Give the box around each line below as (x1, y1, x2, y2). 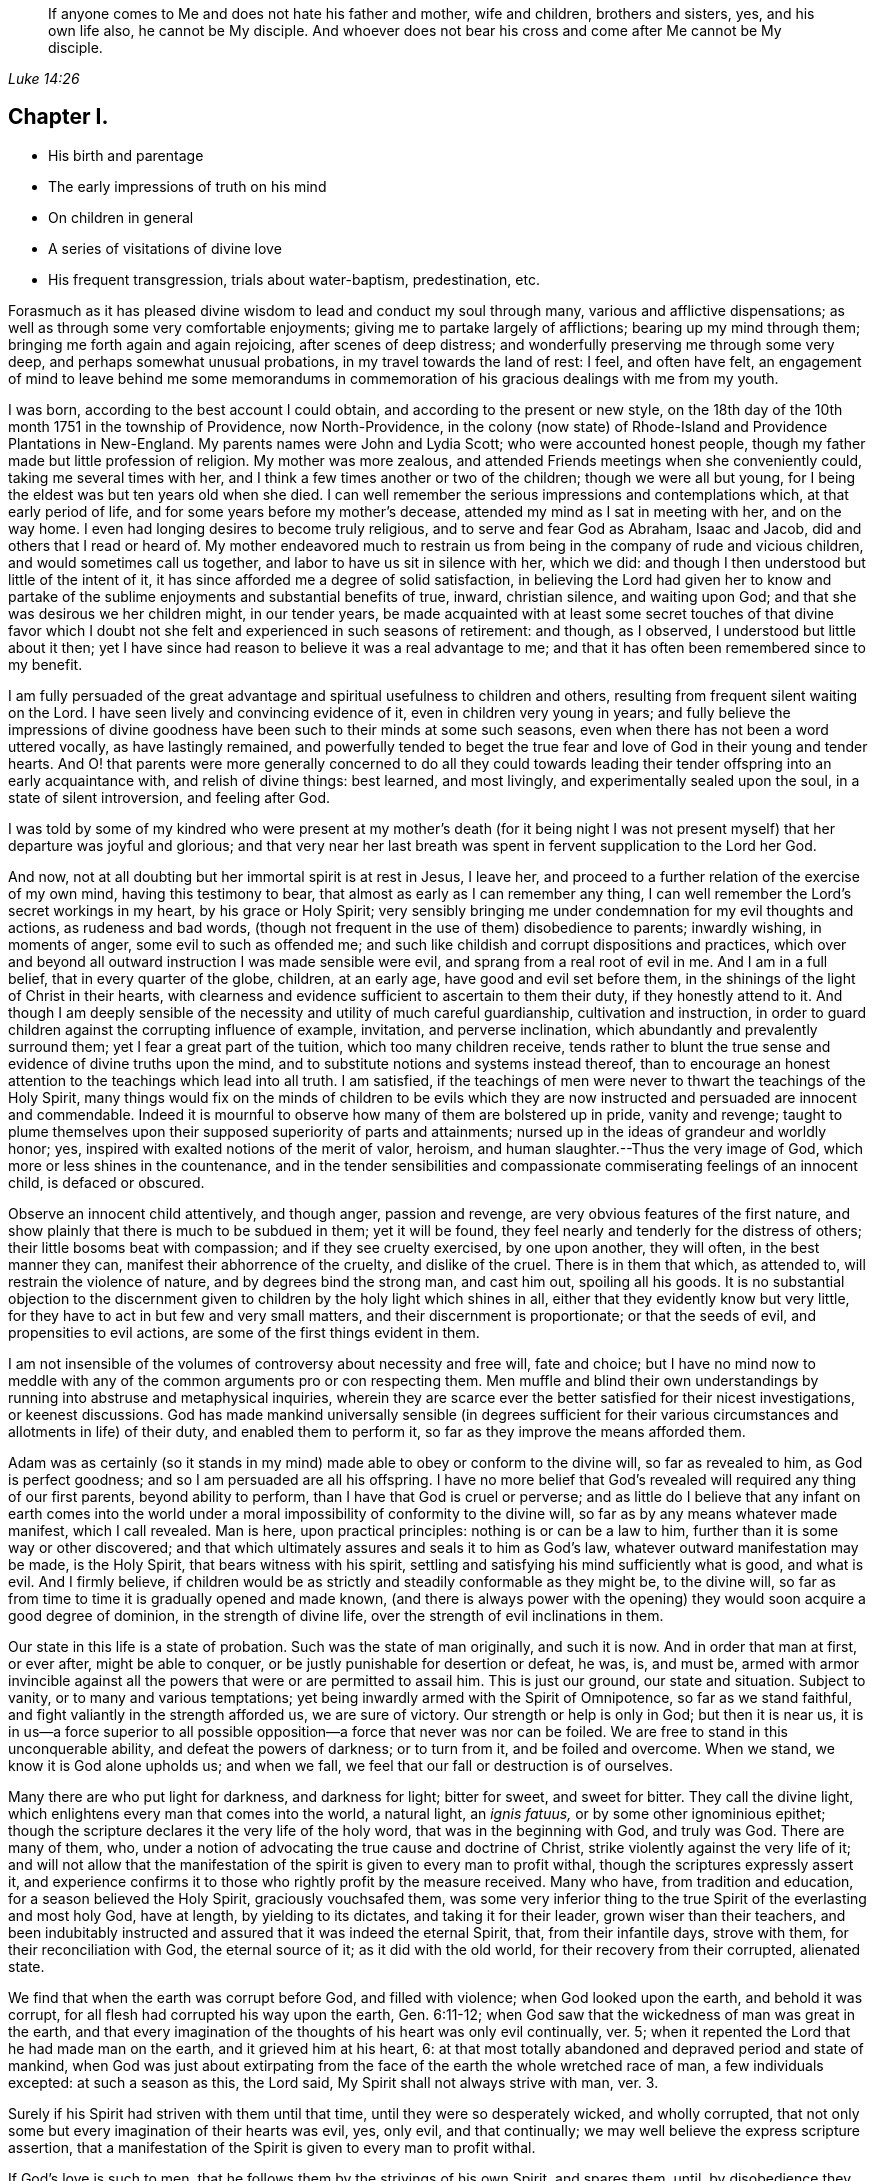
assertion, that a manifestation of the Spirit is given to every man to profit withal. (8, 2138, 536, 2156)
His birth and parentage (48, 146, 204, 164)
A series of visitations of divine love (48, 239, 282, 257)
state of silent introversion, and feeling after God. (8, 788, 331, 806)
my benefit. (8, 655, 83, 673)
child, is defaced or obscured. (8, 1173, 205, 1191)
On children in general (48, 208, 194, 226)
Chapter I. (8, 104, 109, 130)
